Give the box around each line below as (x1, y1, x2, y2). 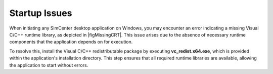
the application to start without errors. (9, 62, 88, 68)
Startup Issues (9, 7, 72, 18)
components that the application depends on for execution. (9, 39, 133, 45)
